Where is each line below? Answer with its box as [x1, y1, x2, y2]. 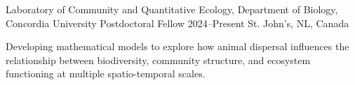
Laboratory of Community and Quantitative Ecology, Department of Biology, [6, 2, 338, 16]
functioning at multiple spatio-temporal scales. [6, 66, 206, 81]
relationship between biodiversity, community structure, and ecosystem [6, 52, 311, 67]
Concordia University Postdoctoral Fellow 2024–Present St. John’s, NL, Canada [6, 15, 349, 30]
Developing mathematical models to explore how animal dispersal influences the [6, 39, 349, 54]
